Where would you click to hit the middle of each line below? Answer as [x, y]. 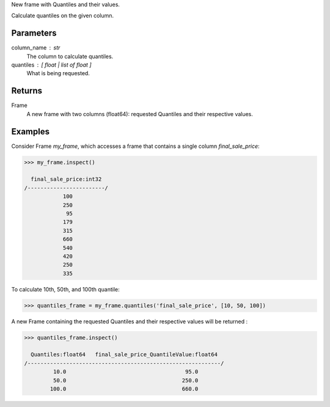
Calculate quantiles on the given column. [63, 16]
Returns [27, 91]
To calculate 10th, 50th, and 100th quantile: [66, 289]
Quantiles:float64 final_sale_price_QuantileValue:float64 [124, 355]
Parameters [34, 33]
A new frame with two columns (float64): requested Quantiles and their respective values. [140, 114]
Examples [31, 131]
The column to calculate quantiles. [70, 56]
